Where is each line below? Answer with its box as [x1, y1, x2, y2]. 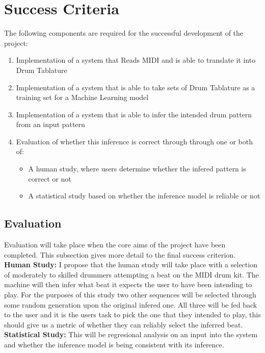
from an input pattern [16, 119, 85, 130]
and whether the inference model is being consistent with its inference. [4, 339, 224, 349]
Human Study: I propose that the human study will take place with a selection [4, 259, 257, 270]
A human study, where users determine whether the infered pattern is [28, 163, 246, 174]
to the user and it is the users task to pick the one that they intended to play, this [4, 309, 261, 320]
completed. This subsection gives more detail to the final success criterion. [4, 249, 236, 260]
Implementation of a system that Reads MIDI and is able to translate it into [16, 55, 256, 65]
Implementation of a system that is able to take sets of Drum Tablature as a [16, 82, 255, 92]
